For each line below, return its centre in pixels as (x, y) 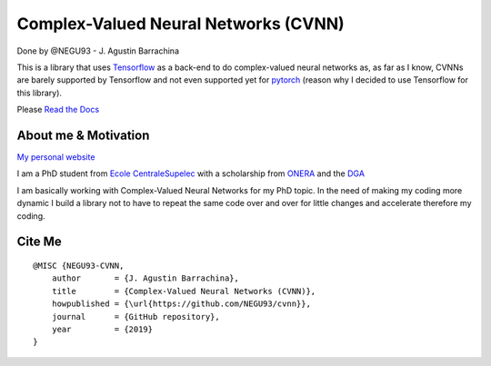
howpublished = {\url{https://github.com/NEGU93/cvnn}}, (181, 304)
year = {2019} (102, 329)
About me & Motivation (83, 135)
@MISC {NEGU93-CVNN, (79, 265)
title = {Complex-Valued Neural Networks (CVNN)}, (184, 291)
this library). (40, 93)
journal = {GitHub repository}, (135, 317)
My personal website (56, 157)
